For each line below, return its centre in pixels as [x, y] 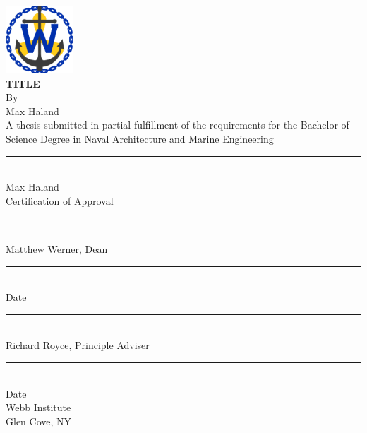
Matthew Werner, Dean [57, 248]
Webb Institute [38, 407]
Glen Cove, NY [39, 421]
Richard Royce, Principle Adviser [78, 345]
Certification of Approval [60, 200]
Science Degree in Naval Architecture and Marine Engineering [140, 138]
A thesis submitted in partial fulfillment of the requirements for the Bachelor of [178, 125]
